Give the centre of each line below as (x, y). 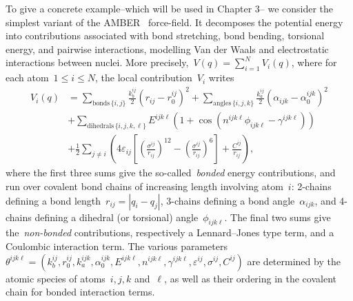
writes (221, 77)
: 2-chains (311, 186)
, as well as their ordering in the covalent (250, 278)
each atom (27, 77)
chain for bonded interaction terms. (80, 292)
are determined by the (294, 261)
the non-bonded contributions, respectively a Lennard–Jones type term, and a (170, 232)
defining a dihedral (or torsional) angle (117, 217)
